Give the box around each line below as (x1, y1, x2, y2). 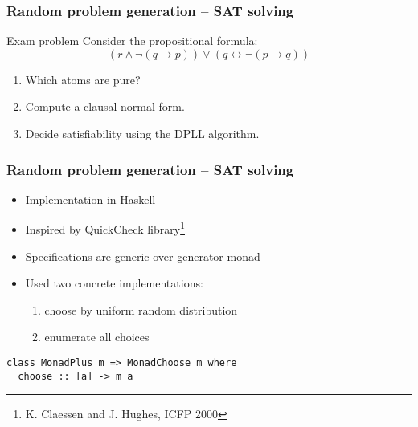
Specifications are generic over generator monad (25, 247, 260, 264)
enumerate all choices (44, 328, 150, 345)
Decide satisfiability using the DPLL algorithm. (25, 125, 260, 141)
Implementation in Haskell (25, 190, 156, 207)
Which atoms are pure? (25, 71, 141, 87)
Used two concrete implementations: (25, 274, 203, 291)
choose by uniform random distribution (44, 301, 238, 318)
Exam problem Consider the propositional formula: (6, 32, 258, 49)
